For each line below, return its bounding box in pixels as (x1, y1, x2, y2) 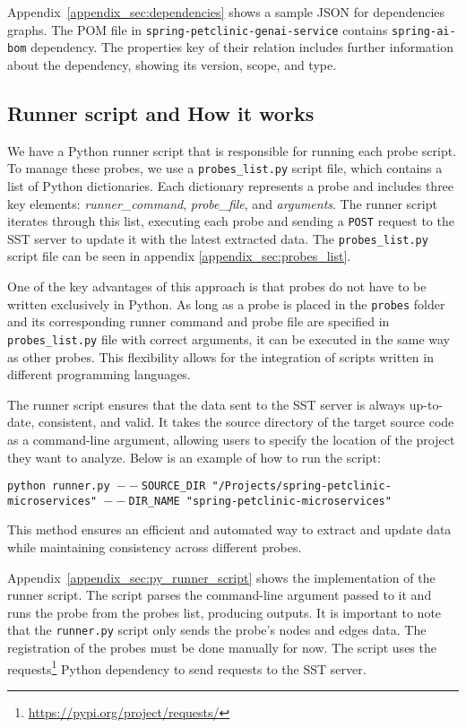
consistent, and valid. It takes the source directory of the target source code (38, 412, 454, 431)
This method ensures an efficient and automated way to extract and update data (7, 520, 452, 539)
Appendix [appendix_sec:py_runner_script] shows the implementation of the (7, 568, 436, 586)
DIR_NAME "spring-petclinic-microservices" (128, 494, 392, 507)
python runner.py (7, 480, 110, 493)
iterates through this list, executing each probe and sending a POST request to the (7, 212, 454, 230)
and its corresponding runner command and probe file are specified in (7, 312, 390, 331)
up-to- (409, 394, 444, 413)
